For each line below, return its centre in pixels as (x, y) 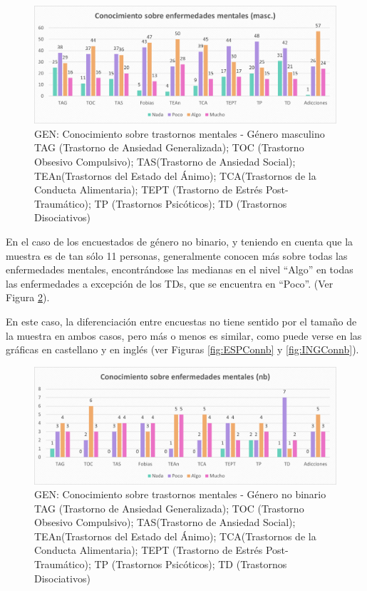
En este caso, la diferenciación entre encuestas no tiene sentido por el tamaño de (181, 321)
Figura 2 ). (28, 297)
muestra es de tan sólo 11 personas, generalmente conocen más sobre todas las (177, 255)
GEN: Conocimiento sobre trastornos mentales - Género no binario (180, 494)
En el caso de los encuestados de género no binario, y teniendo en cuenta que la (180, 241)
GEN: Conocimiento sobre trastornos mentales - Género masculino (180, 133)
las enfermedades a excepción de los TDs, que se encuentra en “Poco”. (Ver (170, 283)
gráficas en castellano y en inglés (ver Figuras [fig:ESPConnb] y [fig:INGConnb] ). (182, 349)
